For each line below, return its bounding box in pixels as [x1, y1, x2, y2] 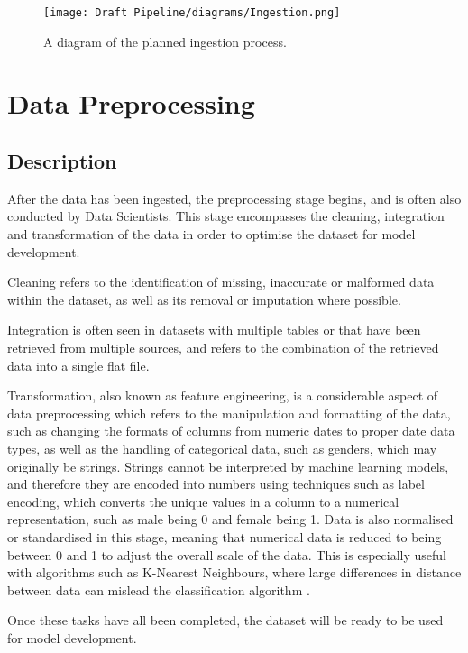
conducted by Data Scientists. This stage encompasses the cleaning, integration [7, 207, 445, 225]
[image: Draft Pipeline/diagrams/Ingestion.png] [43, 6, 341, 19]
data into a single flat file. [7, 355, 150, 374]
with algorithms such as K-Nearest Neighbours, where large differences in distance [7, 563, 462, 582]
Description [7, 147, 117, 175]
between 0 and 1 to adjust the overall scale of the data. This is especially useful [7, 545, 446, 564]
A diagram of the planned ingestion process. [43, 32, 287, 51]
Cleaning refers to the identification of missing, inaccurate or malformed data [7, 272, 435, 291]
